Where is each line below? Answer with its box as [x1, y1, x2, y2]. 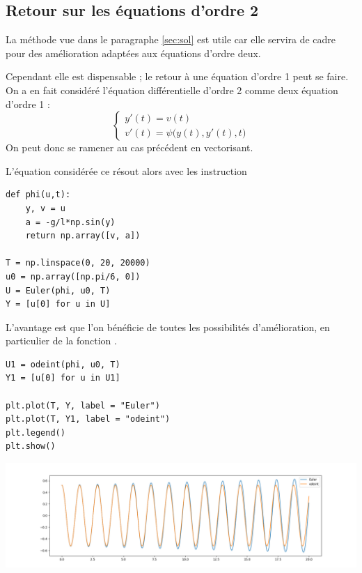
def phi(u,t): [6, 190, 71, 200]
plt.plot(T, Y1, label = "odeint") [6, 414, 171, 425]
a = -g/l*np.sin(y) [25, 217, 116, 227]
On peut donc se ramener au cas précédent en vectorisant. [6, 140, 253, 155]
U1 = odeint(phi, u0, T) [6, 359, 120, 369]
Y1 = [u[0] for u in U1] [6, 373, 120, 383]
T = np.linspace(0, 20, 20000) [6, 258, 150, 268]
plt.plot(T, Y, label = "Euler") [6, 400, 160, 411]
